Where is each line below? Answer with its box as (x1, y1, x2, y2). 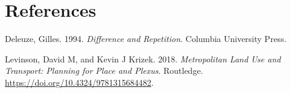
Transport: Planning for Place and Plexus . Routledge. (5, 64, 203, 77)
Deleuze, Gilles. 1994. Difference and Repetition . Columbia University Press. (5, 32, 287, 45)
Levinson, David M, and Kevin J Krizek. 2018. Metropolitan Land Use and (5, 52, 281, 65)
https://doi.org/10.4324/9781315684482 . (5, 76, 154, 88)
